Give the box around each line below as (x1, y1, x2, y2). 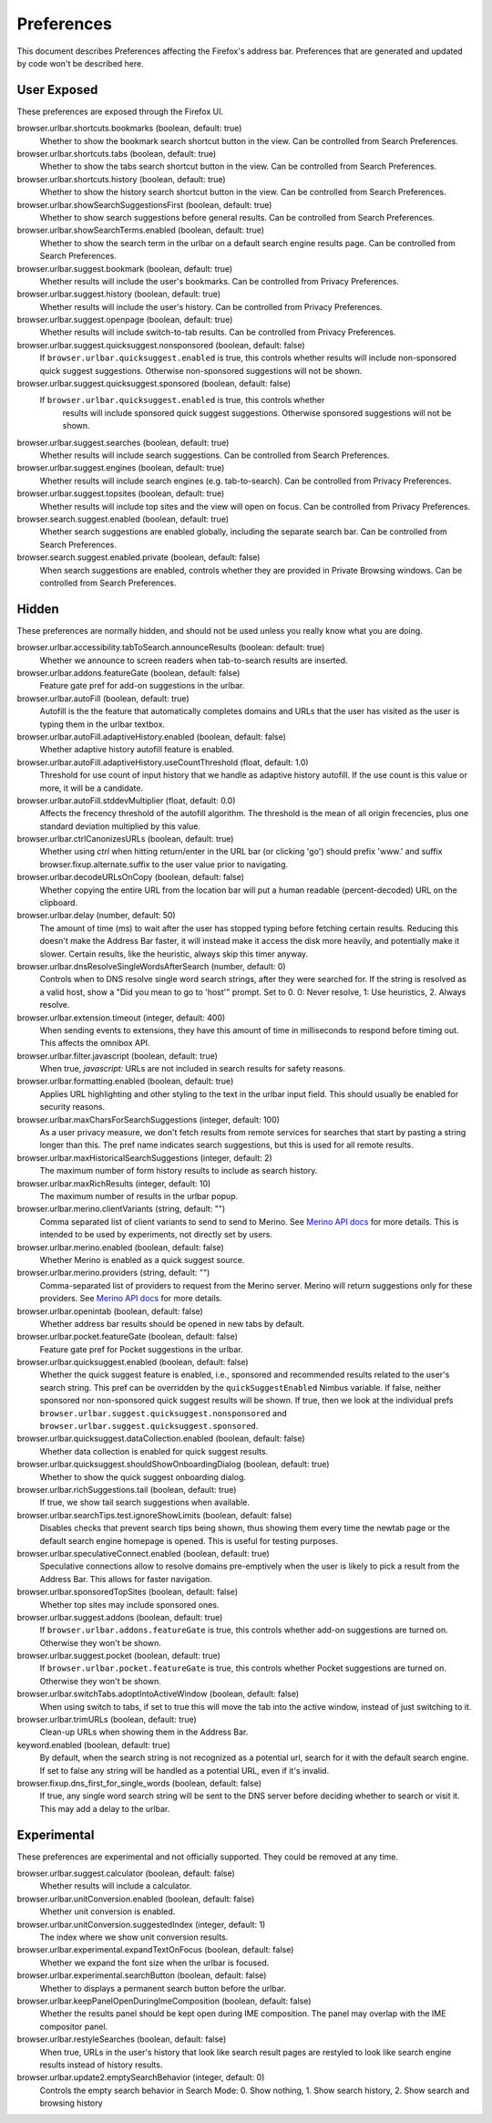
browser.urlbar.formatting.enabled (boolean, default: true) (16, 1076, 234, 1087)
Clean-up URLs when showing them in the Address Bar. (39, 1726, 249, 1737)
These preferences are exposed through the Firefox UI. (16, 106, 223, 117)
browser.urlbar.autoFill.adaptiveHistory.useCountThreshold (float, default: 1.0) (16, 757, 309, 768)
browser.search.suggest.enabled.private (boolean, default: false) (16, 552, 261, 563)
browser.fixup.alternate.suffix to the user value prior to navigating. (39, 858, 289, 870)
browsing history (39, 2097, 104, 2108)
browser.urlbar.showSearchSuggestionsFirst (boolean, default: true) (16, 199, 272, 210)
